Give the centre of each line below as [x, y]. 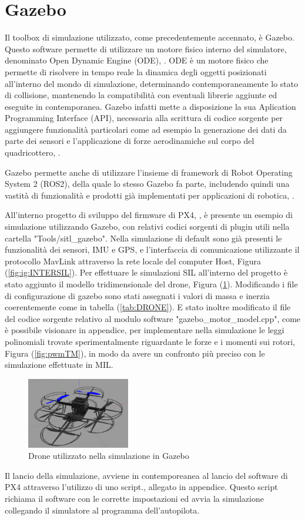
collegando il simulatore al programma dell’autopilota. [102, 510]
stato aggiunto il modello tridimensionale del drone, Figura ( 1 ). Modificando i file [151, 284]
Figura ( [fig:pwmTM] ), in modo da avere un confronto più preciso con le [135, 353]
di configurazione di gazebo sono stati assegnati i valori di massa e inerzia [137, 295]
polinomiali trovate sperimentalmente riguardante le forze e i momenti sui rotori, [150, 341]
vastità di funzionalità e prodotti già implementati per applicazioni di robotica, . [150, 195]
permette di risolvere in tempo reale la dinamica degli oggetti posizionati [136, 71]
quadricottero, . [33, 152]
